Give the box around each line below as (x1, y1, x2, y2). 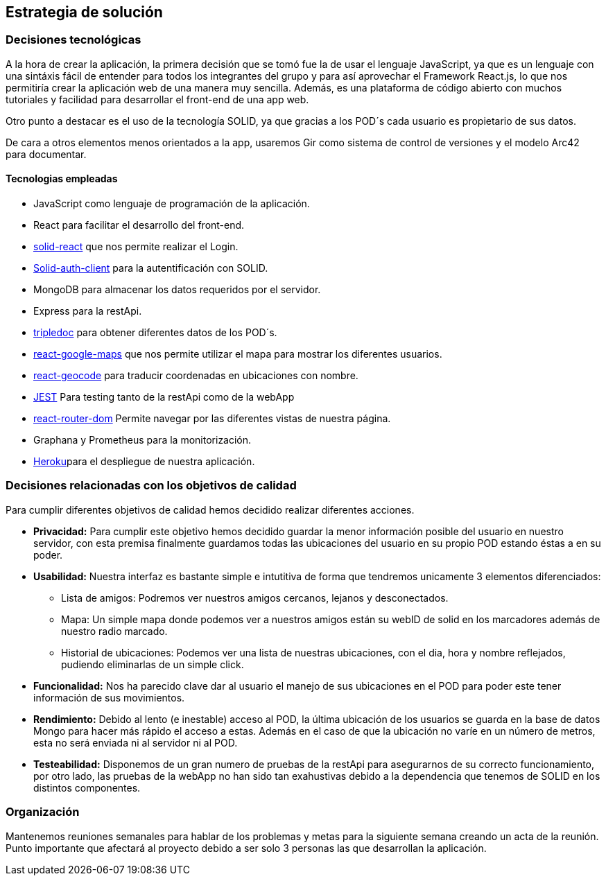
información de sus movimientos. (33, 691, 185, 704)
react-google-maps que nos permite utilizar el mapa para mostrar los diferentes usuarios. (33, 348, 442, 360)
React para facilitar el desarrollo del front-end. (33, 219, 245, 232)
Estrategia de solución (6, 3, 163, 21)
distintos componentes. (33, 781, 141, 794)
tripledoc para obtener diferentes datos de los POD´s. (33, 326, 277, 339)
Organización (6, 805, 80, 819)
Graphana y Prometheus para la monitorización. (33, 434, 252, 446)
